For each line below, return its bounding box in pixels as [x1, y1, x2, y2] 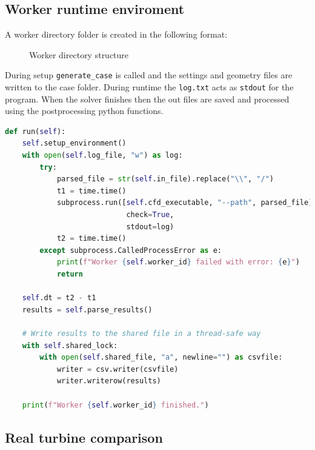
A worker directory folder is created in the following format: [5, 28, 228, 41]
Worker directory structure [29, 48, 129, 61]
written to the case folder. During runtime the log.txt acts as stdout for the [5, 81, 294, 93]
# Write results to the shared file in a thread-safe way [22, 329, 261, 338]
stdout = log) [126, 222, 174, 231]
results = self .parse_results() [22, 305, 153, 314]
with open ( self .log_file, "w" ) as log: [22, 151, 183, 160]
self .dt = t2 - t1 [22, 294, 96, 303]
